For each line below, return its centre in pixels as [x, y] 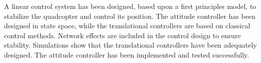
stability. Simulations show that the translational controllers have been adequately [130, 45]
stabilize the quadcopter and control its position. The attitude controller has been [130, 16]
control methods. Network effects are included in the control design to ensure [122, 35]
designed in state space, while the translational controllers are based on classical [127, 26]
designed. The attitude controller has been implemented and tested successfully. [127, 54]
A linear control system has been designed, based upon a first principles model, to [130, 6]
